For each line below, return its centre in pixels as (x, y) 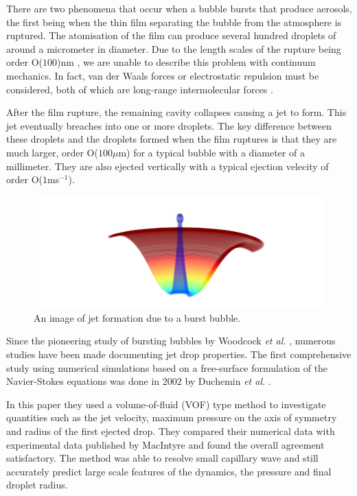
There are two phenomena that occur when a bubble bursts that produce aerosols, (179, 8)
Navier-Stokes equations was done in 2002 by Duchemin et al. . (139, 381)
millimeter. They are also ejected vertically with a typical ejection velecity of (168, 166)
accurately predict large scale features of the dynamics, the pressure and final (169, 471)
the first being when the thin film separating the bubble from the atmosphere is (174, 22)
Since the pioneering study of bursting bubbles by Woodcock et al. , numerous (171, 341)
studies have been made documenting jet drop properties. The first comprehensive (179, 354)
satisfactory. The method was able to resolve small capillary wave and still (162, 458)
